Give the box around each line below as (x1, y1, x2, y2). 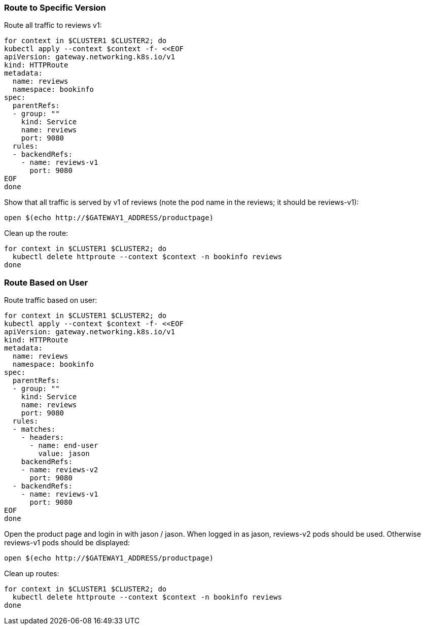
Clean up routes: (4, 569, 59, 578)
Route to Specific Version (4, 3, 106, 13)
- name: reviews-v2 (21, 466, 98, 474)
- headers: (21, 433, 64, 442)
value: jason (38, 449, 90, 458)
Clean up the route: (4, 229, 68, 238)
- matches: (12, 425, 56, 434)
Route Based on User (4, 277, 88, 288)
